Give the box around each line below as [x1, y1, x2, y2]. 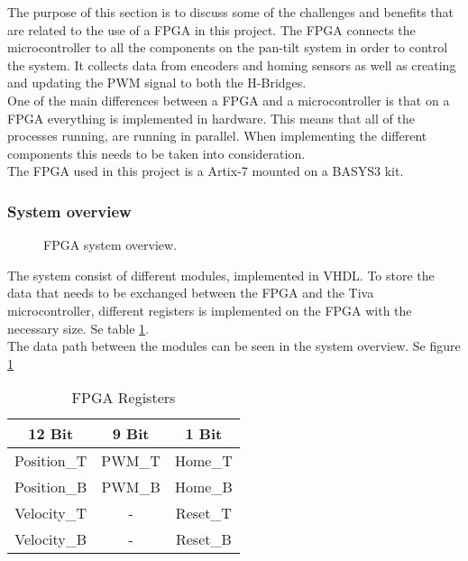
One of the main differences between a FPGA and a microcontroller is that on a [7, 90, 450, 109]
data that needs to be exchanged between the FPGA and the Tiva [7, 283, 374, 302]
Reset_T [175, 502, 232, 524]
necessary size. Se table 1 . [7, 318, 149, 337]
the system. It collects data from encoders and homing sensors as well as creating [7, 55, 456, 74]
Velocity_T [14, 502, 87, 524]
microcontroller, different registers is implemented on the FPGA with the [7, 300, 412, 319]
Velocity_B [14, 529, 87, 550]
